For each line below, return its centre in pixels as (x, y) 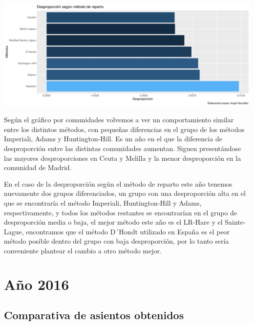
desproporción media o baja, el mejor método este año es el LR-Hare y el (113, 222)
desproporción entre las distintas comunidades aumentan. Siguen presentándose (123, 148)
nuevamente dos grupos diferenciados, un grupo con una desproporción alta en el (125, 193)
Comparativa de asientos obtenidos (94, 315)
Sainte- (235, 222)
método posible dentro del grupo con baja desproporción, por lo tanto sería (116, 241)
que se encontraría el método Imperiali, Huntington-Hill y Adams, (103, 203)
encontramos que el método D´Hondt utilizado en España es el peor (128, 231)
